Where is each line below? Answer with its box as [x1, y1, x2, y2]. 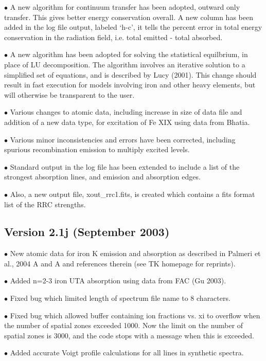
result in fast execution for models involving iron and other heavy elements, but [4, 79, 256, 90]
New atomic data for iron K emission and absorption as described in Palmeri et [10, 248, 261, 259]
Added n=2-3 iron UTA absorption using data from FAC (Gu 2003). [10, 275, 226, 286]
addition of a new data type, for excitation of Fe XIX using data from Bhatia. [4, 116, 250, 127]
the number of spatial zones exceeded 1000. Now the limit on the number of [4, 320, 243, 331]
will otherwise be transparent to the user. [4, 89, 135, 100]
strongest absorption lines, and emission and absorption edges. [4, 171, 201, 182]
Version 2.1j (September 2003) [4, 224, 170, 240]
